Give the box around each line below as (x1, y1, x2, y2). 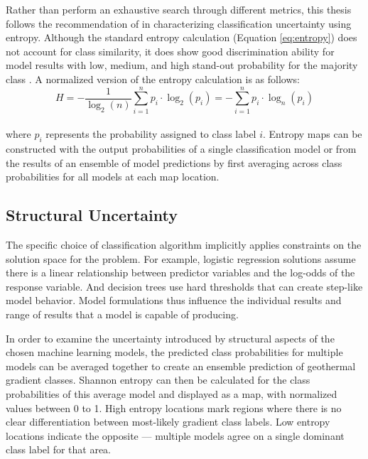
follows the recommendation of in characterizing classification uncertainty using (6, 16, 352, 31)
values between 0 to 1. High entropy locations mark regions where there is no (6, 400, 342, 415)
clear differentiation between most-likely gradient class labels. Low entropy (6, 414, 330, 429)
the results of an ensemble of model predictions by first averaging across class (6, 155, 342, 170)
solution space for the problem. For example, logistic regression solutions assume (6, 251, 356, 266)
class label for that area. (6, 442, 112, 457)
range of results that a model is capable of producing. (6, 307, 239, 322)
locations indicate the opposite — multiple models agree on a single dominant (6, 428, 345, 443)
